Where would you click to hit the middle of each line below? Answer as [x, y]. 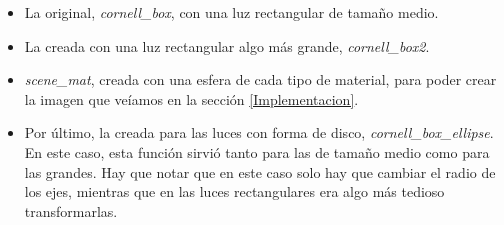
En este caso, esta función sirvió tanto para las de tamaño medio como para [257, 151]
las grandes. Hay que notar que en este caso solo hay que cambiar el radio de [260, 171]
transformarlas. [71, 210]
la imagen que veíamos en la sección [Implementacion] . [191, 98]
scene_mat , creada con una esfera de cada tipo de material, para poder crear [260, 79]
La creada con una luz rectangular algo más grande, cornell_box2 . [227, 45]
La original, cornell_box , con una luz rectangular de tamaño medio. [231, 12]
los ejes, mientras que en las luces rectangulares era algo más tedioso [234, 191]
